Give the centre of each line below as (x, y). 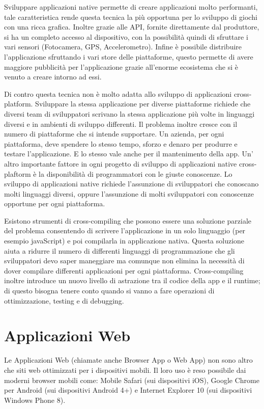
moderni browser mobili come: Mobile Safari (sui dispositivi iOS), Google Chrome (132, 380)
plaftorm (18, 173)
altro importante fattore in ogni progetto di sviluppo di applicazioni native (121, 163)
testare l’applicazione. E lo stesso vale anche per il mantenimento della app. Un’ (129, 154)
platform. (19, 104)
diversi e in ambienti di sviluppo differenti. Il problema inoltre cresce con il (121, 124)
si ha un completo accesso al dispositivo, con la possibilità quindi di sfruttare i (126, 36)
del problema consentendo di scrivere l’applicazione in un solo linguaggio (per (125, 230)
